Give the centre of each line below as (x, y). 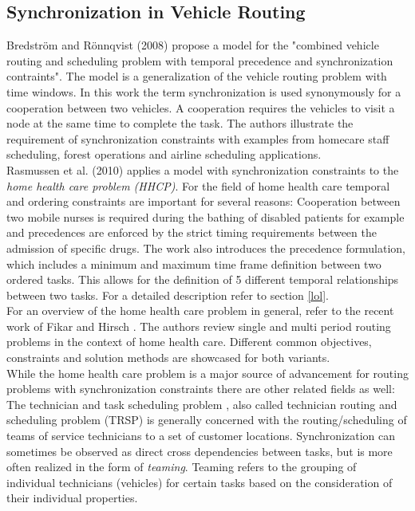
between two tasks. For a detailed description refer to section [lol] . (168, 295)
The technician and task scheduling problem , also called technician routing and (202, 404)
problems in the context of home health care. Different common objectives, (189, 342)
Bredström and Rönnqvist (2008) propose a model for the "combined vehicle (193, 45)
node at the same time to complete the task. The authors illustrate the (180, 123)
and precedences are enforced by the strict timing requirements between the (192, 232)
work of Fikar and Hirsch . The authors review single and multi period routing (199, 326)
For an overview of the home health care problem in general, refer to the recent (200, 311)
